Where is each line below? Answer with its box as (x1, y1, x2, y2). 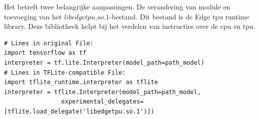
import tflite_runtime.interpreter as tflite (4, 79, 158, 86)
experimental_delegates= (61, 98, 144, 106)
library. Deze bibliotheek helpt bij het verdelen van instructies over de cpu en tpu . (4, 21, 255, 31)
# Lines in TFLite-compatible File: (4, 69, 126, 76)
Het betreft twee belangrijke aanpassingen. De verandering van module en (4, 1, 230, 11)
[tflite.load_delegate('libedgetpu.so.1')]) (4, 108, 154, 115)
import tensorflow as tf (4, 49, 86, 57)
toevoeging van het (4, 11, 62, 21)
